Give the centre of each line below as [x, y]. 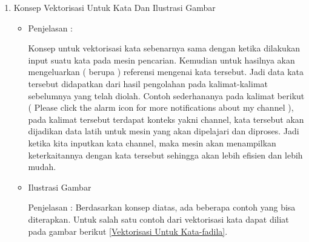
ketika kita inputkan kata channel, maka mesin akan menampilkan [152, 142]
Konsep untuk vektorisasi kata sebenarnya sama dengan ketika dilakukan [164, 48]
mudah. [42, 167]
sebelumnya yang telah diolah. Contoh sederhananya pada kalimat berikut [166, 95]
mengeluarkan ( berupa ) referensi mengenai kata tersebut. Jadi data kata [166, 72]
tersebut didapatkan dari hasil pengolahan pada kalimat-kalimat [148, 83]
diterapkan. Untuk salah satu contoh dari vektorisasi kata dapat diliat [158, 219]
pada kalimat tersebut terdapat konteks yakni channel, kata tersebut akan [166, 119]
